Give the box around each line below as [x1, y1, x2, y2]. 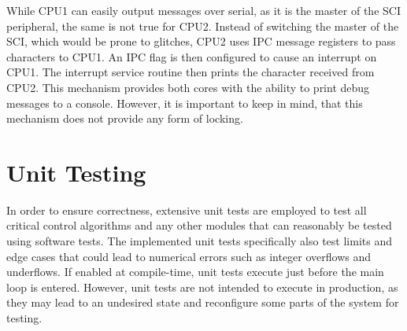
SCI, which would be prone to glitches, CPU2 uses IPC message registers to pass [6, 33, 396, 50]
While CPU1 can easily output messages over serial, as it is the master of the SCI [6, 2, 401, 18]
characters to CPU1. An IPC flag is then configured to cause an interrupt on [6, 48, 377, 64]
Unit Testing [6, 156, 146, 188]
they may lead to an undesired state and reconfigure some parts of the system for [6, 294, 399, 311]
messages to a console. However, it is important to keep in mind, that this [6, 94, 363, 111]
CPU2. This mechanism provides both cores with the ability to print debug [6, 79, 370, 95]
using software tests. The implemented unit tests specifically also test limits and [6, 233, 392, 249]
